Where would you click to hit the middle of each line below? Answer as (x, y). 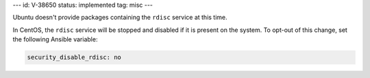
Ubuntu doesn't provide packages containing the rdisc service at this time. (120, 18)
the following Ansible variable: (55, 39)
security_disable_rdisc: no (74, 57)
